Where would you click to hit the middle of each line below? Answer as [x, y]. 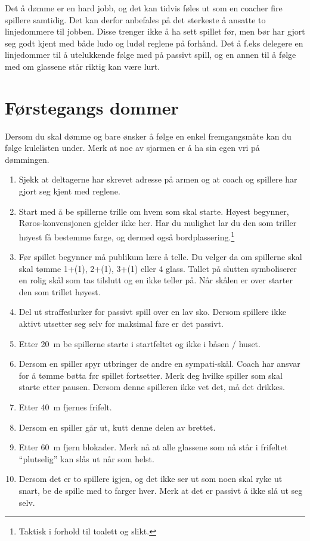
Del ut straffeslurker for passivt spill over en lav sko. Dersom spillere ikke [152, 312]
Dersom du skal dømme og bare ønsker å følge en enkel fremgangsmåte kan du [148, 136]
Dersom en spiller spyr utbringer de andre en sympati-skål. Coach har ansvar [159, 364]
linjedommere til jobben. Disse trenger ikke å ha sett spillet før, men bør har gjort [155, 31]
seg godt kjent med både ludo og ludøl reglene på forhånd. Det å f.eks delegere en [154, 43]
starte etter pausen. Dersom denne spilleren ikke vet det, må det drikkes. [152, 387]
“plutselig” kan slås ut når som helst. [86, 458]
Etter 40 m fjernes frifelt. [65, 407]
